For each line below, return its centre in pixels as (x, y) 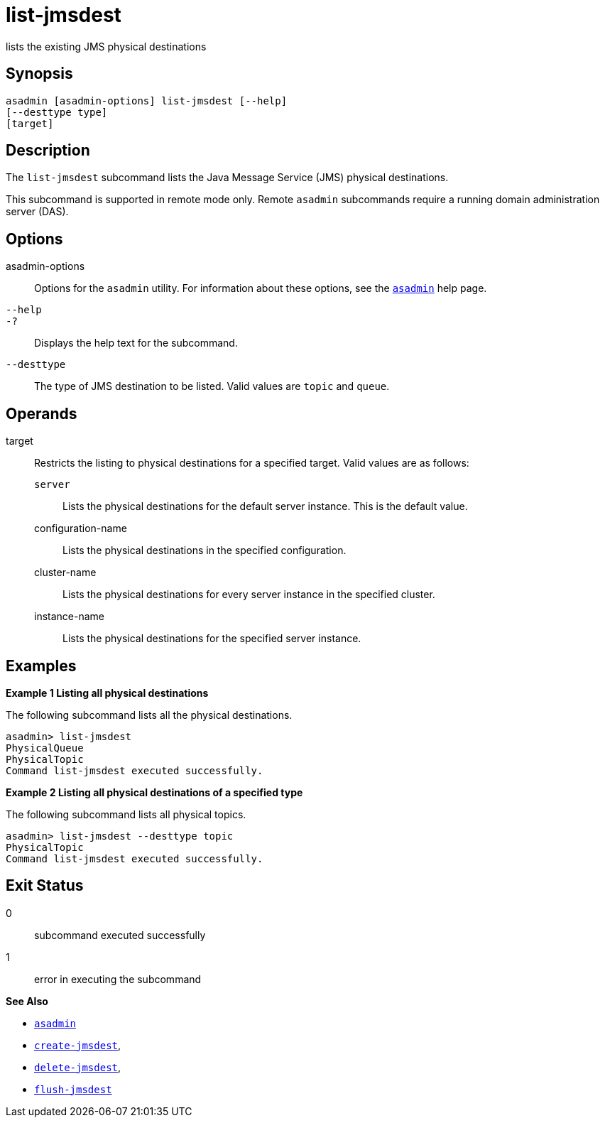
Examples (41, 666)
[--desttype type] (57, 112)
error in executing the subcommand (118, 979)
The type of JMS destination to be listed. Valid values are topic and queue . (212, 386)
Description (48, 151)
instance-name (69, 617)
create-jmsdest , (78, 1045)
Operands (42, 413)
